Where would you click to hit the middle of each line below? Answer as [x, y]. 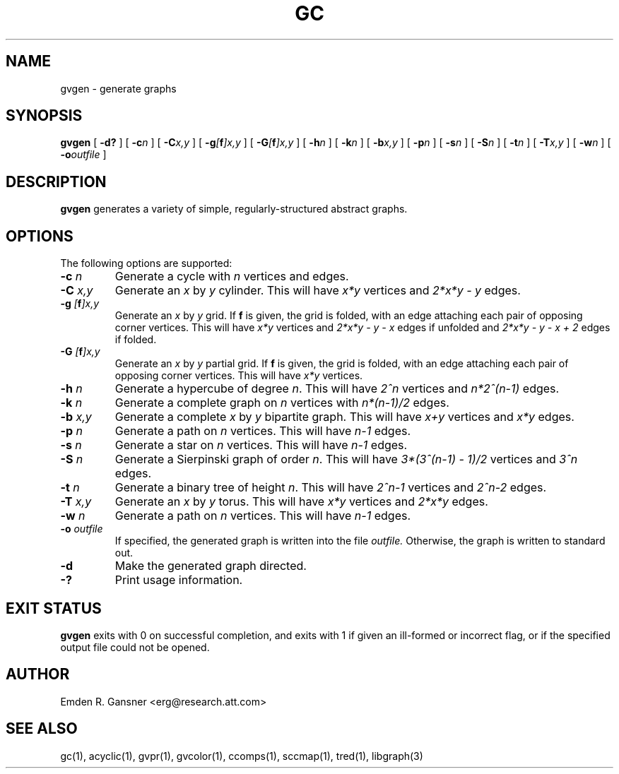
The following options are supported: [146, 263]
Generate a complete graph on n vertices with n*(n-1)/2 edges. [282, 403]
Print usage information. [179, 580]
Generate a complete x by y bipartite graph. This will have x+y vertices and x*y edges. [344, 417]
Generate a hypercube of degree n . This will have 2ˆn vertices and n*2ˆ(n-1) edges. [337, 389]
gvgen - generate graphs [118, 88]
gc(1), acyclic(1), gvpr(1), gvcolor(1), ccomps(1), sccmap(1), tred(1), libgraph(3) [242, 756]
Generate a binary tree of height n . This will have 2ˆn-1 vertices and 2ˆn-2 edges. [331, 488]
